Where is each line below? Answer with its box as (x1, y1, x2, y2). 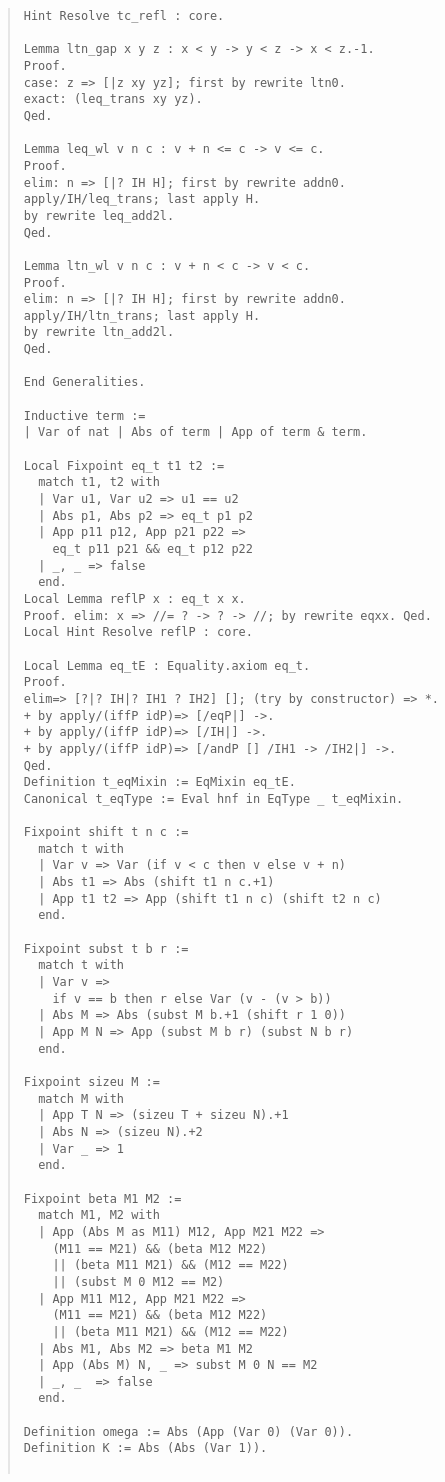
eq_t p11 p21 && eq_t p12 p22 (52, 542, 253, 556)
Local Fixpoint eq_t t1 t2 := (23, 458, 225, 473)
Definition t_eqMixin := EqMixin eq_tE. (23, 775, 296, 790)
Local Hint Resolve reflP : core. (23, 625, 253, 640)
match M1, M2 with (38, 1208, 160, 1223)
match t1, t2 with (38, 475, 160, 490)
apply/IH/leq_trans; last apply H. (23, 192, 261, 207)
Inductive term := (23, 408, 146, 423)
